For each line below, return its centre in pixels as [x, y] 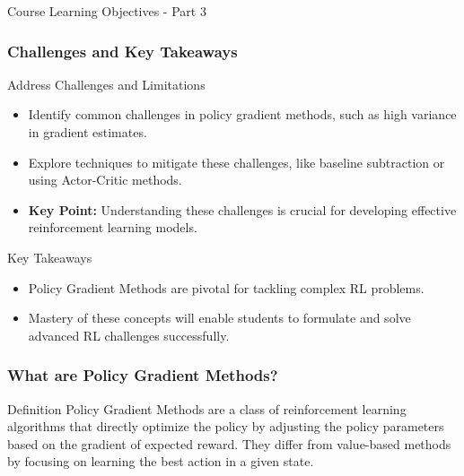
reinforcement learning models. [113, 227]
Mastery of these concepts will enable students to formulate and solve [219, 318]
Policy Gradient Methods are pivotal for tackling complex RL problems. [226, 287]
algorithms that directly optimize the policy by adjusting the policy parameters [226, 426]
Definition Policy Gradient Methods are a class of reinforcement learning [207, 408]
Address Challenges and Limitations [106, 84]
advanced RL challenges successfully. [129, 335]
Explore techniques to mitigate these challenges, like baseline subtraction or [236, 162]
